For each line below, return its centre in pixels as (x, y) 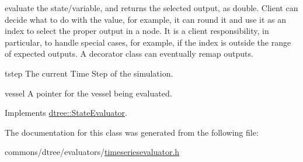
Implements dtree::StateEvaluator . (66, 113)
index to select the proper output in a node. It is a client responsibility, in (137, 31)
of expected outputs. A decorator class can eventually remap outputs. (129, 54)
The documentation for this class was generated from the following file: (132, 132)
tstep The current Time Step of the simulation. (89, 73)
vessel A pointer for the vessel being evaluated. (88, 93)
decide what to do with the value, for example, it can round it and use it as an (146, 19)
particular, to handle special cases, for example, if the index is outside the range (148, 42)
